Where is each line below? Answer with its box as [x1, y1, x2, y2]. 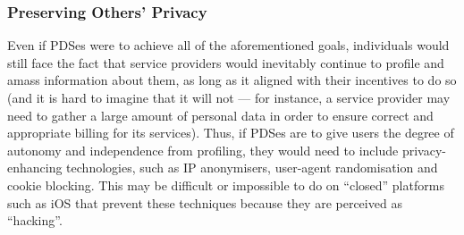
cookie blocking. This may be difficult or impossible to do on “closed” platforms [7, 175, 444, 194]
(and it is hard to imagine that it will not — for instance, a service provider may [7, 88, 451, 106]
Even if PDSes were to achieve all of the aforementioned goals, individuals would [7, 36, 450, 55]
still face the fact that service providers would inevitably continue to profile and [7, 53, 444, 71]
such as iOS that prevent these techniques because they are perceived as [7, 193, 402, 212]
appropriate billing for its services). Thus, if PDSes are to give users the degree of [7, 123, 454, 142]
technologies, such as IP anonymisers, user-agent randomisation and [66, 158, 438, 177]
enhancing [7, 158, 63, 177]
